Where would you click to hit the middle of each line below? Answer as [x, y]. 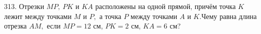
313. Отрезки [24, 6]
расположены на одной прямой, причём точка [165, 6]
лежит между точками [38, 16]
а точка [110, 16]
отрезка [15, 26]
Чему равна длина [229, 16]
